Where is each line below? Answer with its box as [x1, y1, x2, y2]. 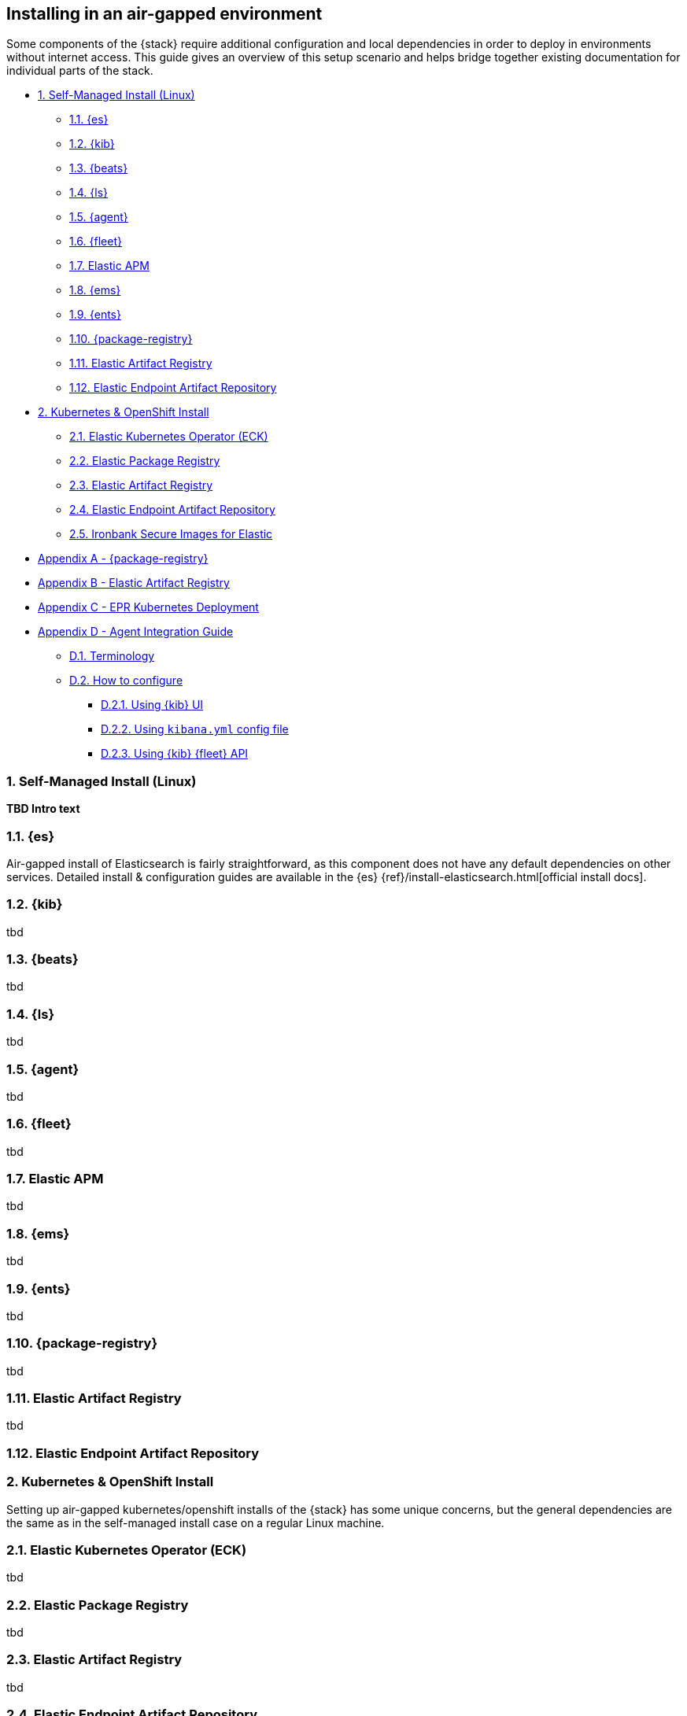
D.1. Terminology [69, 649, 155, 663]
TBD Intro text [6, 802, 80, 816]
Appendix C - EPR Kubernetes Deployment [38, 600, 259, 614]
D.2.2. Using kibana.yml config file [101, 722, 289, 736]
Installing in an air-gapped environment [6, 4, 323, 24]
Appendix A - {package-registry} [38, 552, 209, 566]
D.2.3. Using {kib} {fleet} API [101, 747, 249, 761]
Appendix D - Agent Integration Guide [38, 625, 234, 639]
